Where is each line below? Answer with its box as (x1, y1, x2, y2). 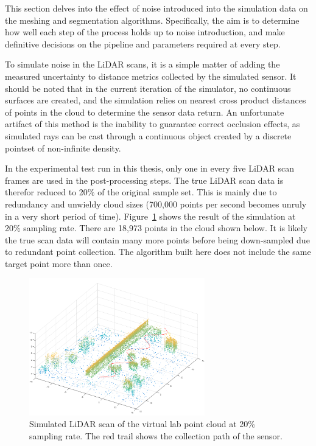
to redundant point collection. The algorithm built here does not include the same (5, 245, 311, 258)
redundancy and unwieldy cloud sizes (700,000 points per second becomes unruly (5, 197, 307, 210)
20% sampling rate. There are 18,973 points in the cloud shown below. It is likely (5, 221, 308, 234)
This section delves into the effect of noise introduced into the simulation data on (5, 2, 308, 14)
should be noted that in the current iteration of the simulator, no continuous (5, 82, 291, 94)
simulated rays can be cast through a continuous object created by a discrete (5, 129, 292, 142)
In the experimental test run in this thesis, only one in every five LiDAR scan (5, 162, 295, 175)
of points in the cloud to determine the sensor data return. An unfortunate (5, 105, 284, 118)
